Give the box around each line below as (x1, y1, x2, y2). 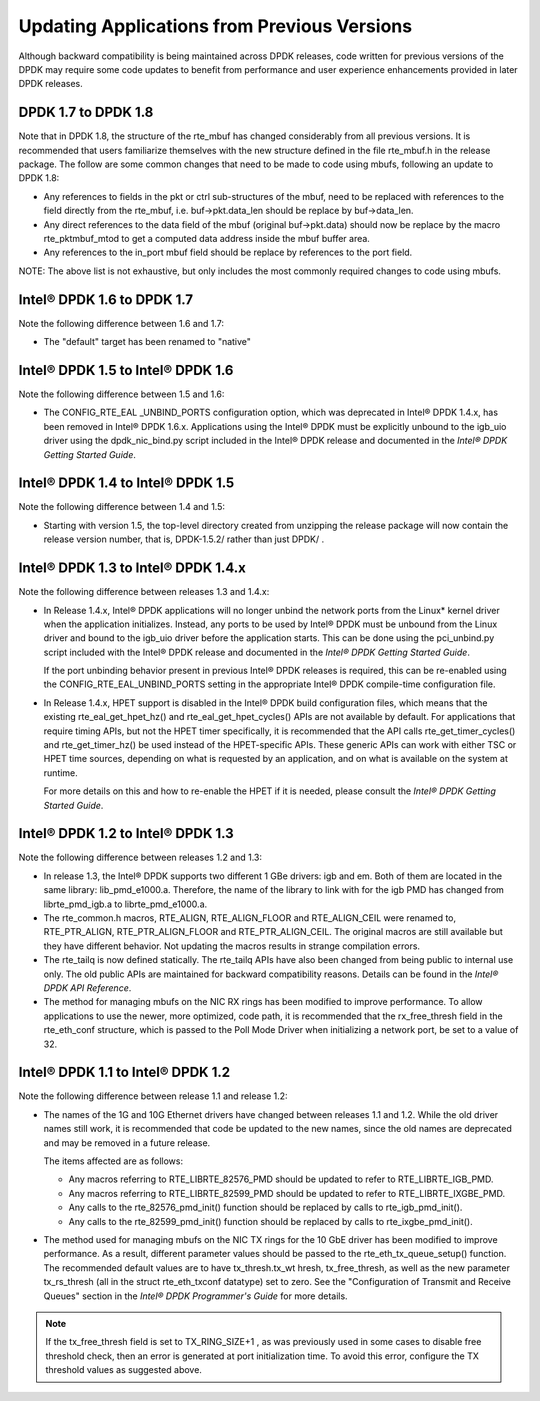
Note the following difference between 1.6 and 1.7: (18, 317, 225, 329)
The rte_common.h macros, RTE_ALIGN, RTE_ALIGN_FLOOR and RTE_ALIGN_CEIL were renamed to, (43, 912, 457, 924)
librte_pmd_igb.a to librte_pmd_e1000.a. (43, 898, 208, 910)
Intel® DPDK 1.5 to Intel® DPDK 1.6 (18, 361, 234, 379)
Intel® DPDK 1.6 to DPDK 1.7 (18, 291, 194, 308)
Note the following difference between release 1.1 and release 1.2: (18, 1090, 289, 1102)
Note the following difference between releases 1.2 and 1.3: (18, 851, 263, 864)
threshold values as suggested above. (45, 1364, 202, 1376)
